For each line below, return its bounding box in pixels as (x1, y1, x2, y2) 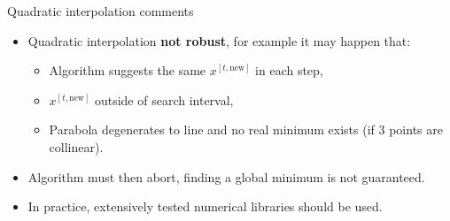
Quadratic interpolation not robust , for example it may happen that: (27, 31, 411, 50)
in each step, (255, 61, 323, 80)
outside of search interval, (94, 90, 234, 109)
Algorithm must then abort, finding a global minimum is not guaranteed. (27, 167, 425, 186)
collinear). (49, 137, 104, 156)
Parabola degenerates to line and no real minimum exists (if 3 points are (49, 120, 443, 139)
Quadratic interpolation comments (7, 2, 194, 19)
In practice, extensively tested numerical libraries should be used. (27, 197, 383, 216)
